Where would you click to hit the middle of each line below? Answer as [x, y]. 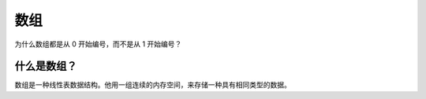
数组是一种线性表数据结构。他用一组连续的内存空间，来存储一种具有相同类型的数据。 [153, 85]
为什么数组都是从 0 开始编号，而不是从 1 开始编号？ [98, 44]
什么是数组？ [46, 66]
